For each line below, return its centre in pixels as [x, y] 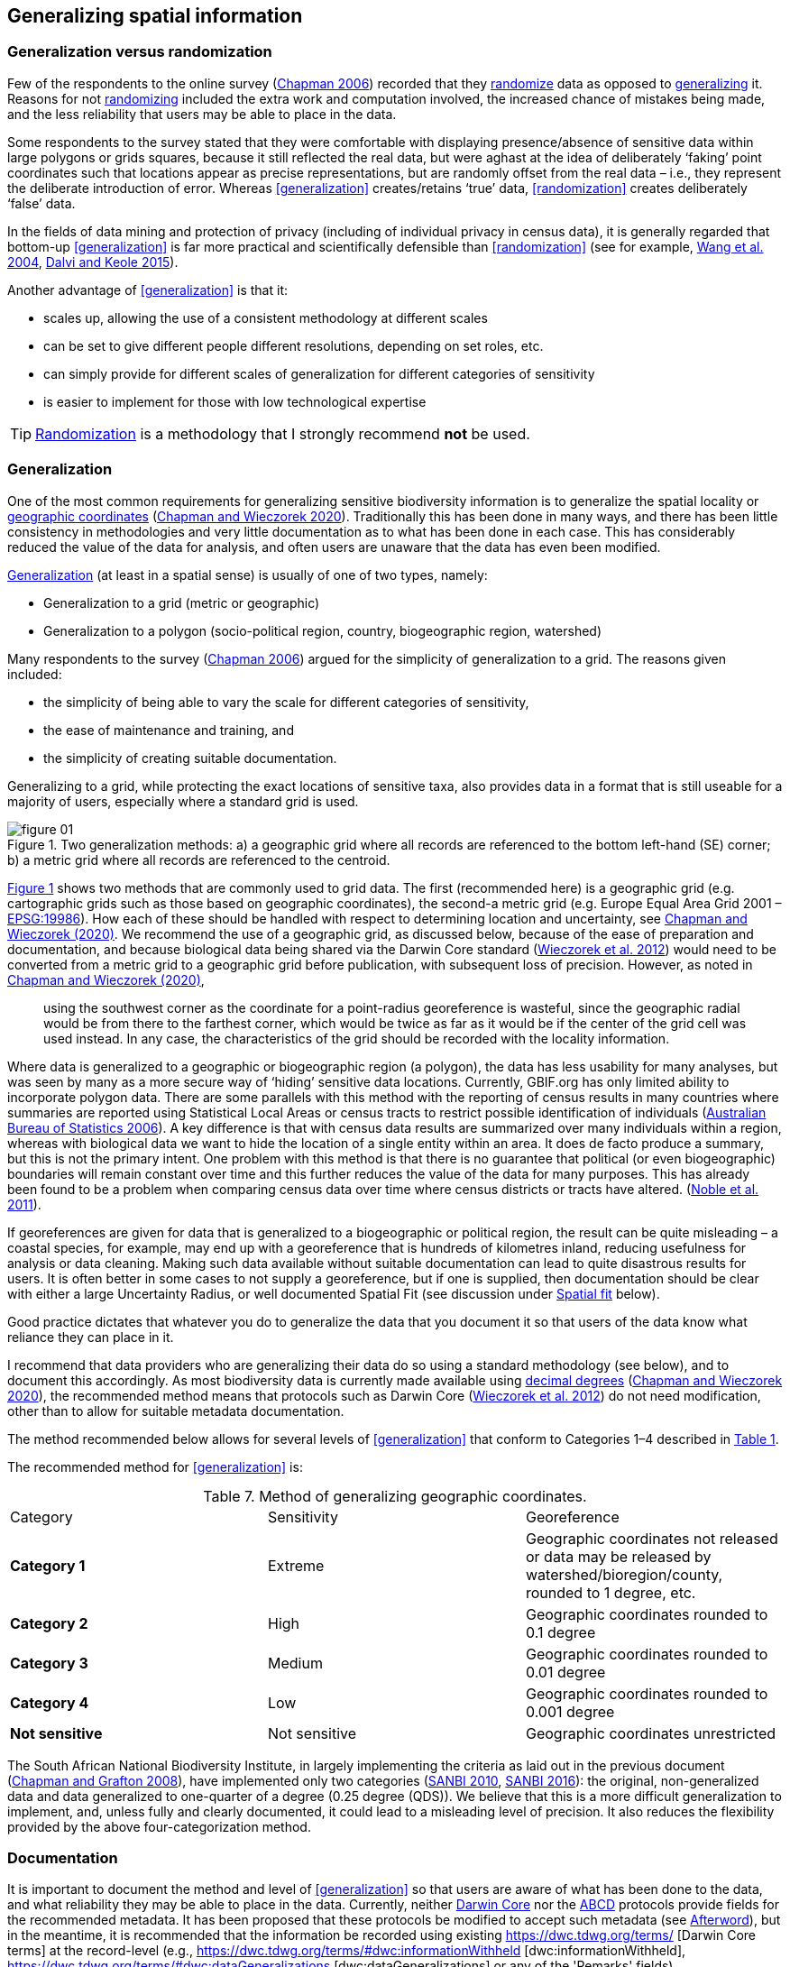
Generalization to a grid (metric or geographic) [182, 602]
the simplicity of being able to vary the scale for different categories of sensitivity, [286, 702]
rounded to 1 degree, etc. [611, 1592]
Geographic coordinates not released [652, 1538]
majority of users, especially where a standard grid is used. [183, 801]
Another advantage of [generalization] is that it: [147, 290]
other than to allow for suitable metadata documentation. [176, 1411]
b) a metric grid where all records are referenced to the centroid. [199, 859]
